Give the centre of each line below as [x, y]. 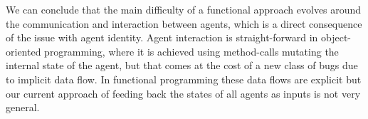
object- [336, 37]
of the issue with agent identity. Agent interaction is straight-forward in [162, 37]
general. [23, 107]
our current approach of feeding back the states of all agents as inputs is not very [183, 93]
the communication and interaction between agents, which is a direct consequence [184, 23]
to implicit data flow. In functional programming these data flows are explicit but [184, 79]
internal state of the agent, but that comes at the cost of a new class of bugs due [182, 65]
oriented [23, 51]
